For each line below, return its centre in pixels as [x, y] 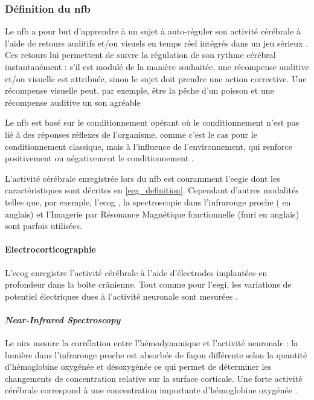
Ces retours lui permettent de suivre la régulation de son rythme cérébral [140, 55]
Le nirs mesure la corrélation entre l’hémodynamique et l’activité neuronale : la [152, 343]
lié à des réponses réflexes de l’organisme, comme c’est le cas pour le [131, 134]
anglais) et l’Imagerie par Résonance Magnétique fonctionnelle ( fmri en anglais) [152, 214]
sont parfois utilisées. [43, 226]
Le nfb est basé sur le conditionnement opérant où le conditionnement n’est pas [152, 122]
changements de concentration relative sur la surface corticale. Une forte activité [154, 378]
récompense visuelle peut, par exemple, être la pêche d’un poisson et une [139, 90]
